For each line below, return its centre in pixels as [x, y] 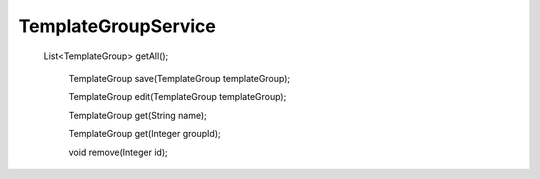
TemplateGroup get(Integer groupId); [145, 134]
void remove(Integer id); [118, 152]
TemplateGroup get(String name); [137, 115]
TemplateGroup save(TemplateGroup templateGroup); [179, 78]
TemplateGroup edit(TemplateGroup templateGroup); [177, 97]
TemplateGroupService [117, 26]
